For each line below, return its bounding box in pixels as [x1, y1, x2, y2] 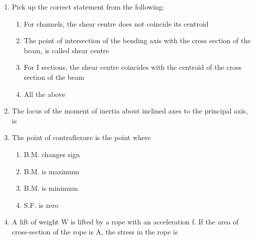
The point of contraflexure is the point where [12, 132, 151, 143]
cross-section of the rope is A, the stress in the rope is [12, 226, 178, 236]
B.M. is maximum [24, 166, 79, 176]
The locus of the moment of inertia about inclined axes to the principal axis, [12, 105, 248, 116]
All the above [24, 88, 65, 99]
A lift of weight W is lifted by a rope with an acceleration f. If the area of [12, 216, 239, 227]
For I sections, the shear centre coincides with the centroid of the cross [24, 62, 242, 72]
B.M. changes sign [24, 149, 80, 159]
